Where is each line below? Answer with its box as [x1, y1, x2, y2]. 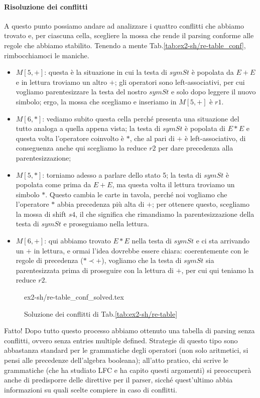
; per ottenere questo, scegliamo [152, 199, 249, 209]
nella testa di [132, 235, 172, 246]
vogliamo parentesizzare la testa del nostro [16, 86, 147, 97]
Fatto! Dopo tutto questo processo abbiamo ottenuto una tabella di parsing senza [4, 325, 255, 336]
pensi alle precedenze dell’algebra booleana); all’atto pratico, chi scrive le [4, 355, 228, 365]
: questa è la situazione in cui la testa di [44, 67, 168, 77]
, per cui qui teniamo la [181, 264, 254, 275]
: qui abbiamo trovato [44, 235, 111, 246]
